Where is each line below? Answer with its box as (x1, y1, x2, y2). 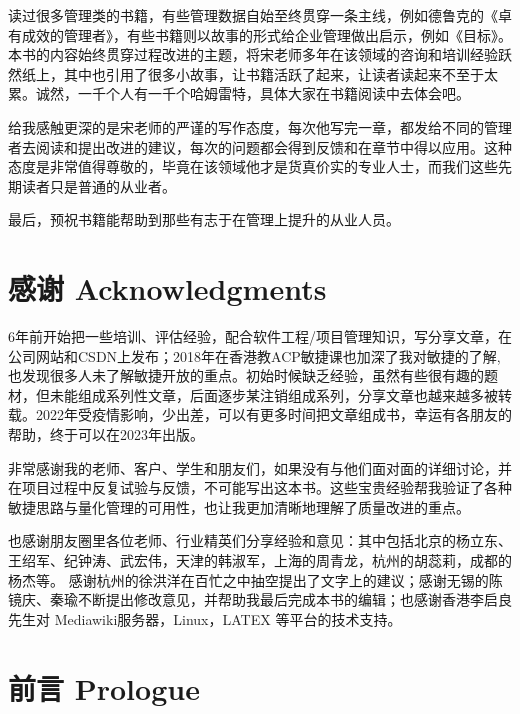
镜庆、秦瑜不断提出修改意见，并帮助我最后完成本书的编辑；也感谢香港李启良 (8, 589, 512, 610)
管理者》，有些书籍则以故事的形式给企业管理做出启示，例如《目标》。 (63, 24, 512, 45)
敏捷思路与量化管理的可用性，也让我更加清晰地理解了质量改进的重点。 (8, 496, 470, 517)
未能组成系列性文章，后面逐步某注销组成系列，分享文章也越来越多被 (49, 384, 498, 405)
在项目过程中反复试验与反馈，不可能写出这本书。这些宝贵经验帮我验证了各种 (8, 477, 512, 498)
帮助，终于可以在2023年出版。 (8, 424, 204, 445)
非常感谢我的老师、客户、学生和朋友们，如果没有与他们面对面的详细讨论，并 (8, 457, 512, 478)
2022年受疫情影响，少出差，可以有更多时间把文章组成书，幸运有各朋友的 (35, 404, 512, 425)
